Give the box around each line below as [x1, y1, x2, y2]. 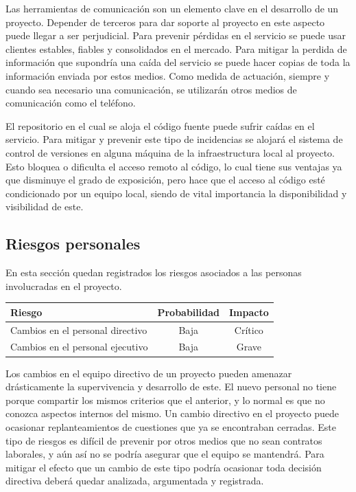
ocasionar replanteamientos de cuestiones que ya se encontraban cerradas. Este [5, 419, 336, 434]
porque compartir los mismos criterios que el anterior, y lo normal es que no [5, 392, 325, 407]
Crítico [234, 322, 263, 337]
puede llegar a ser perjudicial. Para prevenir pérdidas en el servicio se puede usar [5, 28, 346, 43]
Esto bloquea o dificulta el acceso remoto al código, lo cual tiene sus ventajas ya [5, 159, 342, 173]
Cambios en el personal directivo [10, 322, 147, 337]
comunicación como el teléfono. [5, 96, 136, 110]
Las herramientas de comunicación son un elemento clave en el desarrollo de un [5, 1, 339, 15]
